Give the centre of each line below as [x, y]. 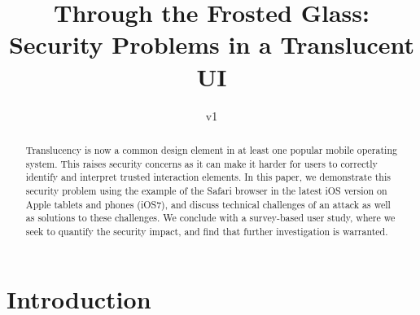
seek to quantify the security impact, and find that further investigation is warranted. [207, 231]
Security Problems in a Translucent [212, 44]
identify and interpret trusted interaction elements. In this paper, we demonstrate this [208, 177]
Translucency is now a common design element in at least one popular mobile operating [211, 149]
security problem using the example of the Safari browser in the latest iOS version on [206, 190]
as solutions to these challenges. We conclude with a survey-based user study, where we [210, 218]
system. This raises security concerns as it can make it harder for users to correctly [201, 163]
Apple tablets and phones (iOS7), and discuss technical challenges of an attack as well [208, 204]
